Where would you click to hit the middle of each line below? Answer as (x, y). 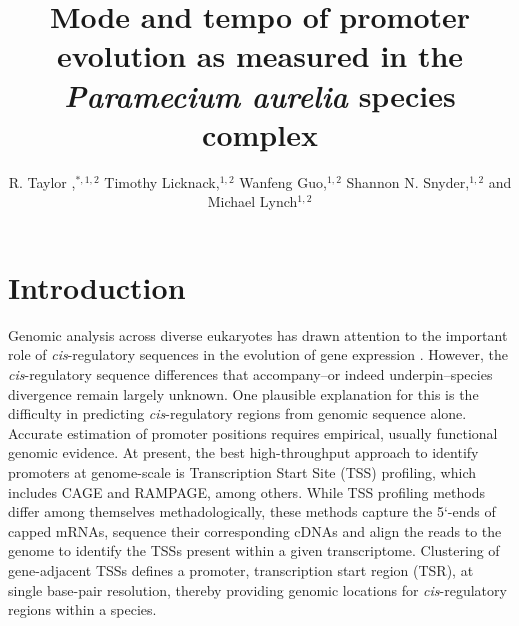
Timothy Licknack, (162, 181)
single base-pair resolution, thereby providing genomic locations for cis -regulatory (257, 589)
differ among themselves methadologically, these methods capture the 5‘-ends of (252, 511)
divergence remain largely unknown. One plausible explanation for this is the (243, 393)
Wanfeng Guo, (283, 181)
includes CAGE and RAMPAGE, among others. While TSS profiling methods (246, 491)
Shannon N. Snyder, (408, 181)
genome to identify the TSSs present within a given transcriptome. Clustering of (254, 550)
